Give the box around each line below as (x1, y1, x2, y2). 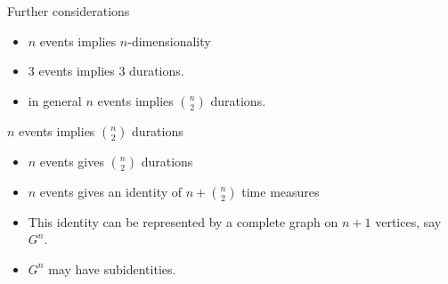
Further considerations (7, 2, 130, 20)
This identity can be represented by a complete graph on (28, 212, 338, 231)
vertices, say (375, 212, 442, 231)
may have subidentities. (48, 259, 176, 278)
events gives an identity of (39, 182, 183, 200)
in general (28, 91, 82, 110)
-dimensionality (127, 31, 211, 50)
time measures (241, 182, 320, 200)
